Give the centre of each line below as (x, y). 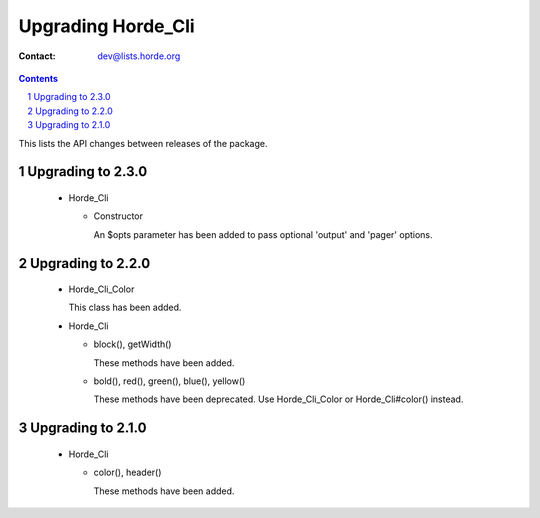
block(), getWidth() (132, 344)
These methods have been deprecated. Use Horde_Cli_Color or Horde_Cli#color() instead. (278, 399)
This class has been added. (125, 307)
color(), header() (127, 472)
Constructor (118, 216)
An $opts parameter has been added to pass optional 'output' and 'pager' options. (263, 234)
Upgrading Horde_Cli (106, 26)
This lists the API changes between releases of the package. (143, 143)
